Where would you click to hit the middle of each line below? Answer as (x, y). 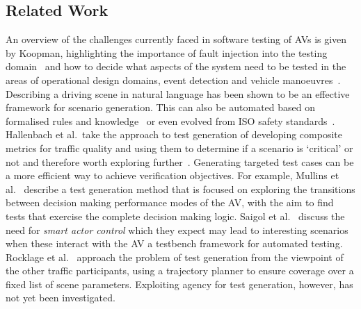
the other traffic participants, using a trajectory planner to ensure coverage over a (180, 270)
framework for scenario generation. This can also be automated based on (160, 107)
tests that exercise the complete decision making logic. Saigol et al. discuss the (175, 216)
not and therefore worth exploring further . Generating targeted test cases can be (180, 161)
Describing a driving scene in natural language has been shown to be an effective (178, 93)
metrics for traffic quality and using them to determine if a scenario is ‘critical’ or (179, 148)
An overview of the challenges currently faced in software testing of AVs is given (176, 39)
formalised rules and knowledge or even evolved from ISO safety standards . (170, 120)
